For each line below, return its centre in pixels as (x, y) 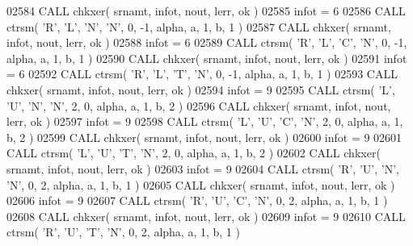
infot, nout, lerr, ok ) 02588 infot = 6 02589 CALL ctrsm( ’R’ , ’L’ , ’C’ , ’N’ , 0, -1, (207, 42)
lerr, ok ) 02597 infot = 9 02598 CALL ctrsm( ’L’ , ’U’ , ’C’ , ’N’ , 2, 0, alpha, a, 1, (205, 121)
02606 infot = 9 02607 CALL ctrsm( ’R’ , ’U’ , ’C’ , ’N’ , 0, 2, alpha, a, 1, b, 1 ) (197, 200)
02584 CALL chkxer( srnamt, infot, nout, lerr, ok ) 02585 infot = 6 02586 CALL (206, 10)
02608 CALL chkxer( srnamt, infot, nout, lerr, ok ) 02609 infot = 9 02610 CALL (206, 216)
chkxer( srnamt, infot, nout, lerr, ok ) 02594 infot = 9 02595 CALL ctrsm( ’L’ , (201, 89)
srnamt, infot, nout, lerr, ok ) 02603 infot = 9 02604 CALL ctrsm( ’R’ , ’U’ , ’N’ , (203, 168)
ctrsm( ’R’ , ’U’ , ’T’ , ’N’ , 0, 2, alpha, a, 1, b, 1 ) (123, 232)
